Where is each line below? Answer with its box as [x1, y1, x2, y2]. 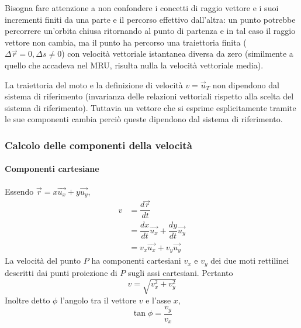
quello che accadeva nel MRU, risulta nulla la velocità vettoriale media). [5, 58, 264, 71]
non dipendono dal [212, 78, 279, 91]
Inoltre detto [5, 294, 50, 306]
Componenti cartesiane [5, 163, 99, 175]
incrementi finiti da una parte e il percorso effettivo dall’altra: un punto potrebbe [5, 13, 296, 25]
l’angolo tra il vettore [60, 294, 137, 306]
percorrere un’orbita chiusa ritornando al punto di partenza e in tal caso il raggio [5, 25, 296, 37]
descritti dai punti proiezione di [5, 266, 117, 278]
